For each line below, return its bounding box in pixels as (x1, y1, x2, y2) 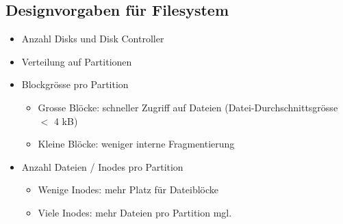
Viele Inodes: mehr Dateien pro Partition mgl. (38, 205, 232, 219)
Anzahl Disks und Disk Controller (21, 31, 164, 46)
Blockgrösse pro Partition (21, 77, 129, 92)
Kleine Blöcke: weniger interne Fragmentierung (38, 137, 235, 151)
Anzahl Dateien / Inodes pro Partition (21, 159, 183, 173)
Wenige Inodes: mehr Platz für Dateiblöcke (38, 182, 219, 197)
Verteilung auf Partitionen (21, 54, 132, 68)
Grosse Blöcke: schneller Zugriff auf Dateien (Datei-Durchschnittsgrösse (38, 100, 338, 114)
